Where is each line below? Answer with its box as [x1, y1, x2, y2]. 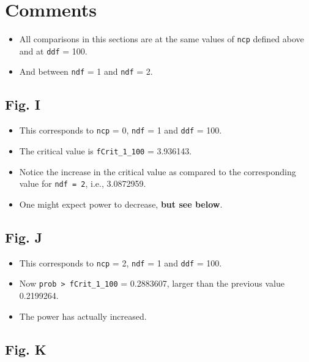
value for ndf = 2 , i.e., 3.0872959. [19, 177, 146, 190]
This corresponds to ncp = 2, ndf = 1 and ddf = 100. [19, 256, 222, 269]
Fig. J [5, 227, 43, 246]
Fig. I [5, 95, 40, 114]
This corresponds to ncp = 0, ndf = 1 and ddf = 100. [19, 124, 222, 137]
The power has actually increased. [19, 309, 147, 322]
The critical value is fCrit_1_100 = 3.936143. [19, 144, 192, 157]
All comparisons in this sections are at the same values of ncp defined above [19, 32, 304, 45]
